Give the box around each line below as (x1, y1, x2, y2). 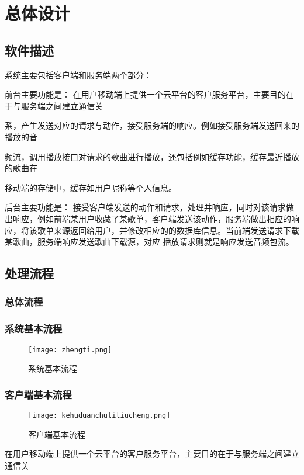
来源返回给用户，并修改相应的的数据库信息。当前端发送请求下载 (53, 224, 299, 236)
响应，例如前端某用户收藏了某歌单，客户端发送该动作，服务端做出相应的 (12, 212, 291, 224)
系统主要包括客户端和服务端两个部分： (5, 68, 152, 81)
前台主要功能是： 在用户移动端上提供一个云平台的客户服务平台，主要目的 (5, 88, 286, 100)
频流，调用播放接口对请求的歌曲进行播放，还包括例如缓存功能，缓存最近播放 (5, 150, 299, 162)
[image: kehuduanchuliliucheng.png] (28, 411, 171, 420)
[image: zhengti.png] (28, 345, 112, 354)
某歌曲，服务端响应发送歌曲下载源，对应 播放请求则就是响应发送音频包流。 (5, 235, 294, 248)
